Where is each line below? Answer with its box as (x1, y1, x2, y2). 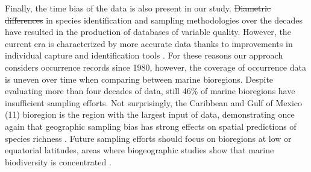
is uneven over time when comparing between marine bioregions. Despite (5, 72, 274, 85)
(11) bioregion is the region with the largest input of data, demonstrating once (5, 108, 295, 121)
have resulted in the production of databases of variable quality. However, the (5, 25, 291, 38)
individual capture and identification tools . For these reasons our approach (5, 49, 283, 62)
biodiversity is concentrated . (5, 155, 112, 168)
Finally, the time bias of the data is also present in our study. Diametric (5, 2, 271, 14)
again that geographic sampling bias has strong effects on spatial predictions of (5, 119, 297, 132)
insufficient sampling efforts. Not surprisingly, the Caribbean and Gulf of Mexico (5, 96, 303, 109)
